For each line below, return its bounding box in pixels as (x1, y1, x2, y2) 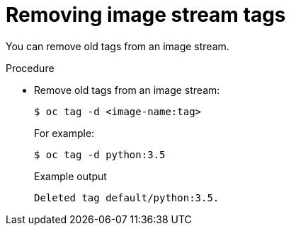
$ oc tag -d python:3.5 (34, 148, 166, 160)
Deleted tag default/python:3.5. (34, 191, 219, 203)
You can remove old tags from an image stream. (6, 40, 229, 52)
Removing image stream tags (6, 3, 286, 27)
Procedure (6, 61, 55, 74)
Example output (34, 170, 107, 182)
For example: (34, 126, 95, 139)
